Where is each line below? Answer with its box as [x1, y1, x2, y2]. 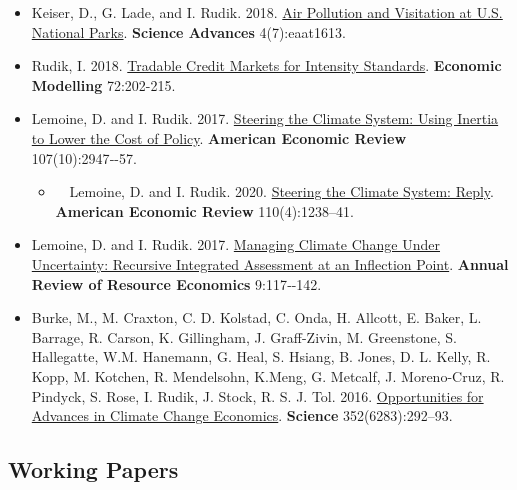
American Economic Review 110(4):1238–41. [55, 200, 354, 221]
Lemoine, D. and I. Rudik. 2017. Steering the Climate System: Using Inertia [31, 108, 499, 129]
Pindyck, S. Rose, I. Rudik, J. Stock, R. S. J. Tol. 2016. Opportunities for [31, 385, 484, 406]
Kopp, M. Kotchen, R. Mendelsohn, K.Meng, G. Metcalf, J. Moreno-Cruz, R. [31, 365, 505, 386]
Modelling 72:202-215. [31, 74, 176, 95]
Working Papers [8, 454, 179, 485]
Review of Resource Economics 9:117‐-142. [31, 273, 322, 294]
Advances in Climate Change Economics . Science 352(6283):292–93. [31, 405, 453, 426]
